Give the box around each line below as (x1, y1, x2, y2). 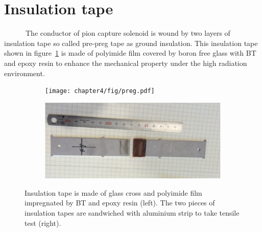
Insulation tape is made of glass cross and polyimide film (25, 187, 202, 198)
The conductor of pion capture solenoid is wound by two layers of (25, 28, 230, 38)
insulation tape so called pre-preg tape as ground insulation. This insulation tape (4, 37, 258, 48)
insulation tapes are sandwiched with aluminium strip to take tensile (25, 207, 240, 218)
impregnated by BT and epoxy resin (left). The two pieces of (25, 197, 215, 208)
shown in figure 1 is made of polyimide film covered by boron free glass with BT (4, 48, 256, 58)
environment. (4, 67, 45, 78)
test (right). (25, 217, 61, 228)
